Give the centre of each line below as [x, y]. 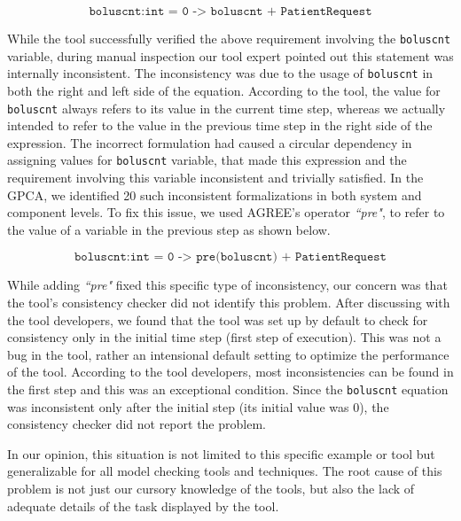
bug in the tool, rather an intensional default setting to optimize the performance [228, 354]
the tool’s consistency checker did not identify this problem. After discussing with [229, 302]
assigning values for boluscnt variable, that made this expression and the [207, 160]
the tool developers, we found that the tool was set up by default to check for [218, 319]
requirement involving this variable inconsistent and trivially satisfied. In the [215, 177]
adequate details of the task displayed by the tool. [143, 505]
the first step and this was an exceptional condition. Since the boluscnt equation [228, 389]
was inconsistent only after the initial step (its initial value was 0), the [198, 406]
